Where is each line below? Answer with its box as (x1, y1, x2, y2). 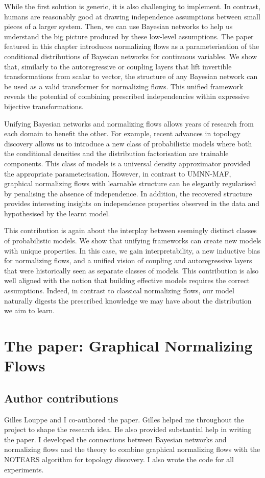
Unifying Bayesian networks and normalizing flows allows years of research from (4, 118, 254, 129)
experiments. (4, 464, 44, 474)
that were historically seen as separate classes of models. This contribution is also (4, 265, 259, 275)
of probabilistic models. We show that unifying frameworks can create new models (4, 235, 261, 246)
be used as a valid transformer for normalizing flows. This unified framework (4, 81, 244, 91)
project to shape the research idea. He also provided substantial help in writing (4, 424, 252, 435)
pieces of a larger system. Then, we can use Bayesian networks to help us (4, 21, 233, 32)
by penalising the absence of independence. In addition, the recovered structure (4, 188, 252, 198)
